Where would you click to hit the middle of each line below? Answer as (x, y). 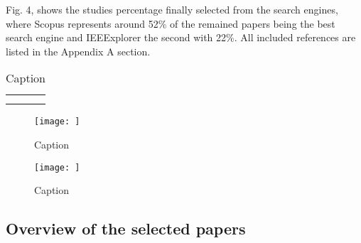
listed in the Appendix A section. (78, 51)
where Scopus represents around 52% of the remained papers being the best (171, 23)
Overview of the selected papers (126, 228)
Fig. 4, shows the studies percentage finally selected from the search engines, (172, 9)
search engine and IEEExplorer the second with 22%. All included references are (181, 37)
